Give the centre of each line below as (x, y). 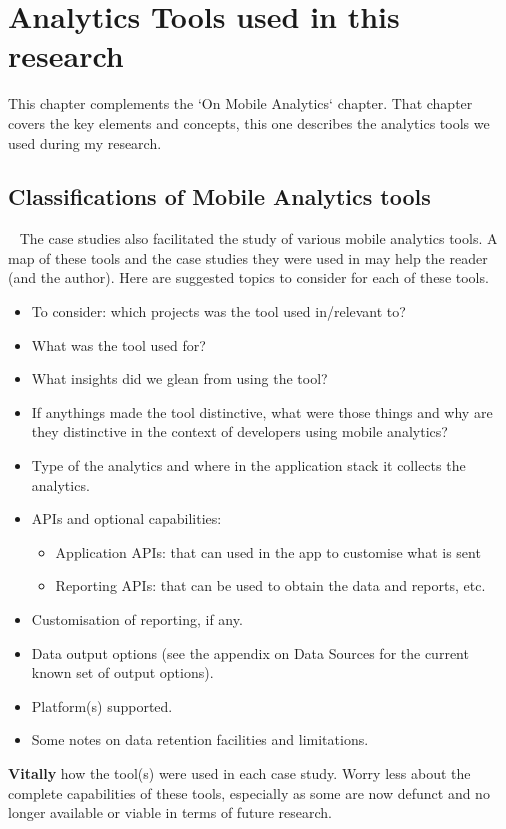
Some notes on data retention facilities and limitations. (200, 739)
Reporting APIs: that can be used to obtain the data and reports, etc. (270, 585)
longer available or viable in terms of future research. (170, 812)
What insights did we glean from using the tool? (179, 378)
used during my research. (85, 142)
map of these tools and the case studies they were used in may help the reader (248, 257)
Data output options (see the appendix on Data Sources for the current (250, 652)
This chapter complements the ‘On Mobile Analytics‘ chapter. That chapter (240, 103)
